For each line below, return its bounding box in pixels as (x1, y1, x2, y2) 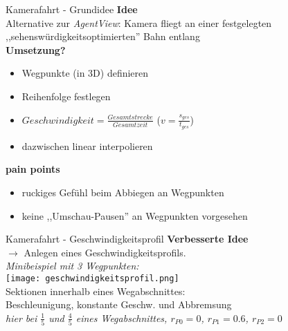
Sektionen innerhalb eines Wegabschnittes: (6, 283, 186, 298)
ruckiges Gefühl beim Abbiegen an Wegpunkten (21, 185, 224, 199)
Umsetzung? (6, 42, 66, 57)
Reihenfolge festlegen (21, 88, 111, 103)
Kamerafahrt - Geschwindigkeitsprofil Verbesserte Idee (6, 231, 249, 246)
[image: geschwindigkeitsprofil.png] (6, 273, 179, 283)
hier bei (6, 310, 37, 325)
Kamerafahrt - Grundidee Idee (6, 2, 138, 16)
